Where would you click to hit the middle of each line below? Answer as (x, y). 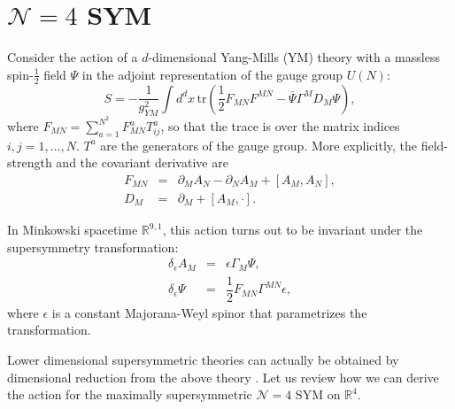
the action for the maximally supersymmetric (130, 394)
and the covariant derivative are (142, 162)
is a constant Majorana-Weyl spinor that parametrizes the (209, 312)
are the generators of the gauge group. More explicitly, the (259, 145)
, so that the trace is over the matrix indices (280, 126)
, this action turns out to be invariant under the (293, 230)
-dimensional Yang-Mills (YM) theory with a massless (294, 57)
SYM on (318, 394)
